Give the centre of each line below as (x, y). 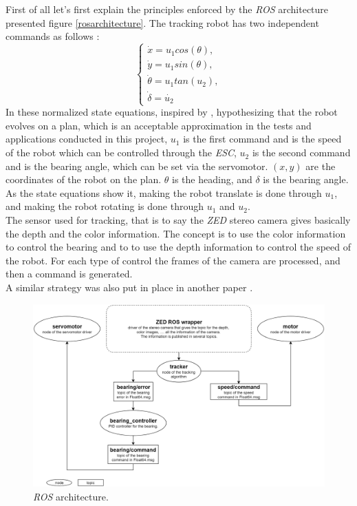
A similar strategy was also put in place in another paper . (129, 287)
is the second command (301, 152)
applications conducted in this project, (87, 139)
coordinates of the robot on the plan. (84, 179)
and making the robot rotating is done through (105, 206)
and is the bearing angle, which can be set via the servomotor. (137, 166)
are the (321, 166)
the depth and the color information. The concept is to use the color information (176, 233)
